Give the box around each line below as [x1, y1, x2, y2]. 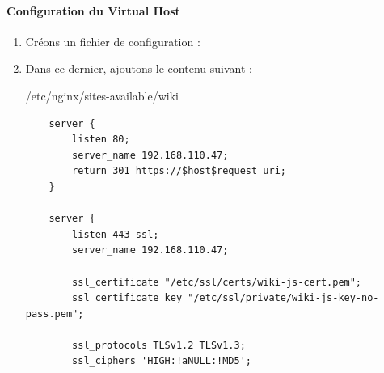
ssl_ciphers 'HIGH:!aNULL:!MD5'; [72, 355, 251, 367]
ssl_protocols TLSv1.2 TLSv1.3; [72, 339, 246, 351]
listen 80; [72, 134, 130, 146]
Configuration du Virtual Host [6, 2, 180, 19]
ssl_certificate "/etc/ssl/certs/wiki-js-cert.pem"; [72, 276, 362, 288]
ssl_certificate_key [72, 292, 183, 304]
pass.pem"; [25, 307, 84, 320]
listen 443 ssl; [72, 228, 159, 240]
